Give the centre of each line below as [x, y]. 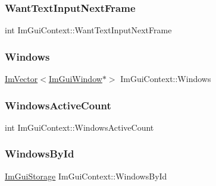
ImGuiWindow [75, 79]
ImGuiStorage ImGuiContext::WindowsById [86, 176]
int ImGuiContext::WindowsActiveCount [79, 127]
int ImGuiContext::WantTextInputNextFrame [88, 30]
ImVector [21, 79]
